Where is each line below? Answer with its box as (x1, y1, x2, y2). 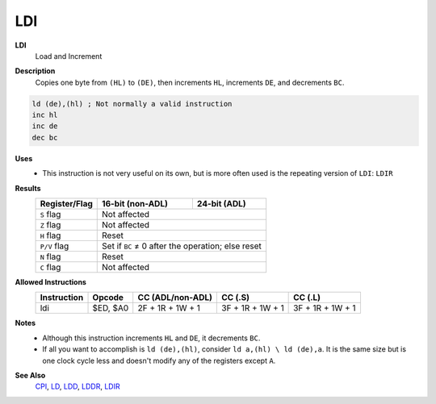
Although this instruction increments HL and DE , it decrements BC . (42, 333, 261, 343)
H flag (40, 230, 61, 241)
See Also (15, 370, 46, 380)
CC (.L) (293, 292, 321, 303)
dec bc (31, 133, 58, 142)
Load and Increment (35, 51, 103, 60)
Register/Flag (40, 198, 93, 210)
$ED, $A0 (92, 302, 129, 314)
